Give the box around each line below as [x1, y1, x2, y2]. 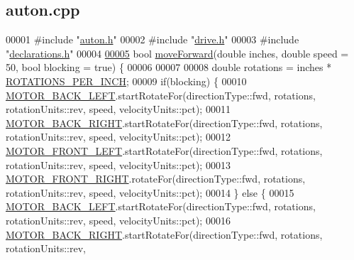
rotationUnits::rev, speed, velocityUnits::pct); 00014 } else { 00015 [6, 185, 294, 200]
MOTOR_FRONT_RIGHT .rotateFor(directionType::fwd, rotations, [6, 171, 306, 186]
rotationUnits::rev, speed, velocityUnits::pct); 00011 [6, 102, 231, 117]
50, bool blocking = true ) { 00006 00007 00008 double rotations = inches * [6, 60, 332, 75]
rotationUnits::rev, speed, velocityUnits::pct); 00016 [6, 212, 231, 227]
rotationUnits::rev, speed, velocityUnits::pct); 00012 [6, 129, 231, 144]
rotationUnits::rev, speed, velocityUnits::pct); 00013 [6, 157, 231, 172]
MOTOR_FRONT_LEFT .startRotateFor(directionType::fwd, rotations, [6, 143, 323, 158]
